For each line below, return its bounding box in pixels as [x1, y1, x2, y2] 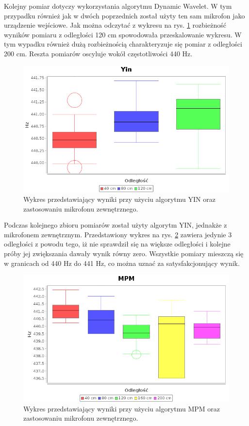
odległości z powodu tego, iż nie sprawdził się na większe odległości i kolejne [4, 239, 231, 249]
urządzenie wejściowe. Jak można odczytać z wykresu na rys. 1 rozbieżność [4, 20, 226, 30]
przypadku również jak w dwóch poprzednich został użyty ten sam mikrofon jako [4, 10, 245, 20]
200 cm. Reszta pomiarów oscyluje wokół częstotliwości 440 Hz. [4, 48, 193, 58]
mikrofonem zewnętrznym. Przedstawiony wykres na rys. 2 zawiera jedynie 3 [4, 229, 232, 239]
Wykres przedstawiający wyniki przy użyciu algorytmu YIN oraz [23, 194, 216, 204]
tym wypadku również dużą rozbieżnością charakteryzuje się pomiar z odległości [4, 39, 242, 49]
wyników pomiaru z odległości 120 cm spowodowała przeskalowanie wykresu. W [4, 29, 242, 39]
